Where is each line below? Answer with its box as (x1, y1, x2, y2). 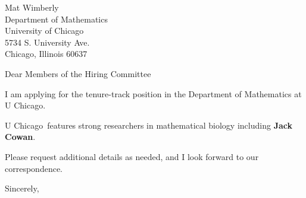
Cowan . (5, 130, 36, 143)
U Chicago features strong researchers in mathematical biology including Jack (5, 119, 292, 131)
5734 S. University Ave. (5, 36, 90, 48)
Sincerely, (5, 182, 39, 194)
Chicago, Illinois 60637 (5, 47, 88, 60)
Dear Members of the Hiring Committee (5, 67, 151, 79)
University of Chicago (5, 24, 84, 37)
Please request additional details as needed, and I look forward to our (5, 150, 259, 162)
